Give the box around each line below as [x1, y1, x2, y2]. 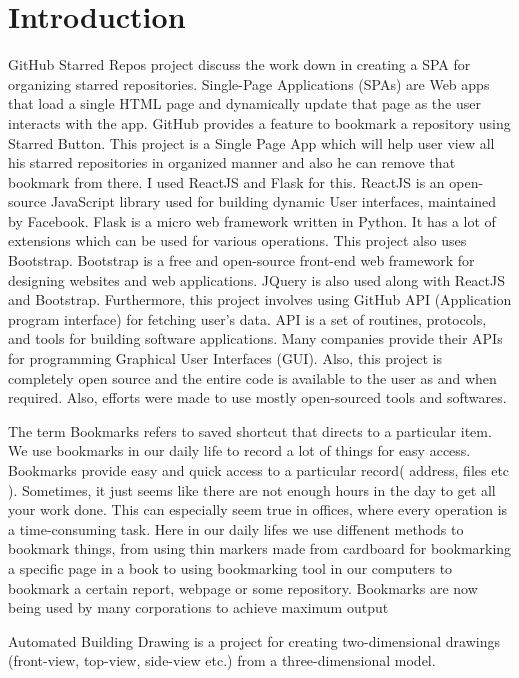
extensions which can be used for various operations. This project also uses [8, 230, 467, 251]
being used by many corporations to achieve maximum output [8, 597, 389, 618]
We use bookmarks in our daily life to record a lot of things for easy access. [8, 440, 471, 461]
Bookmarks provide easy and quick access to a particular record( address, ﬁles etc [8, 460, 510, 480]
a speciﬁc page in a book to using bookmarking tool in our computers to [8, 557, 453, 578]
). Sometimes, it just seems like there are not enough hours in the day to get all [8, 479, 496, 500]
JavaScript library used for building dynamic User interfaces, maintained [50, 191, 497, 212]
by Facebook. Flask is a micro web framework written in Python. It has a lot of [8, 210, 496, 231]
